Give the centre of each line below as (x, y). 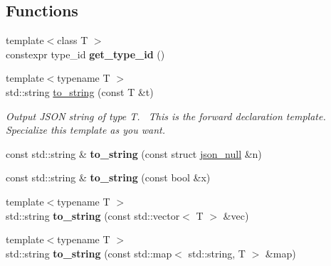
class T (73, 40)
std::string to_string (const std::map (89, 253)
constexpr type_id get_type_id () (85, 54)
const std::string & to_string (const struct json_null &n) (134, 153)
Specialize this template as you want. (85, 130)
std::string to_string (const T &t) (80, 91)
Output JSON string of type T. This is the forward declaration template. (166, 116)
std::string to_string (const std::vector (93, 215)
